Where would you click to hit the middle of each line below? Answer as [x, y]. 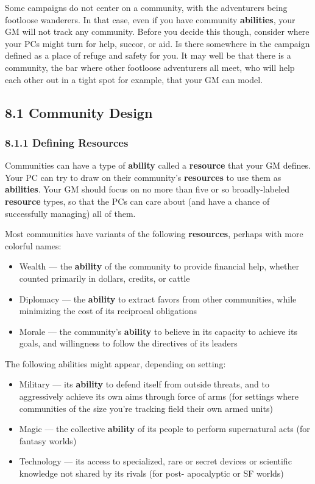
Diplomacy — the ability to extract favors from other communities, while [158, 299]
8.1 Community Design [79, 112]
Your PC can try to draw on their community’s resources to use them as [143, 177]
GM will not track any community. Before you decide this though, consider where [157, 31]
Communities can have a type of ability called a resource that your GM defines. [158, 165]
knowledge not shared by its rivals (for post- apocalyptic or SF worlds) [151, 473]
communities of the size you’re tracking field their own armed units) [146, 408]
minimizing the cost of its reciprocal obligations [108, 311]
